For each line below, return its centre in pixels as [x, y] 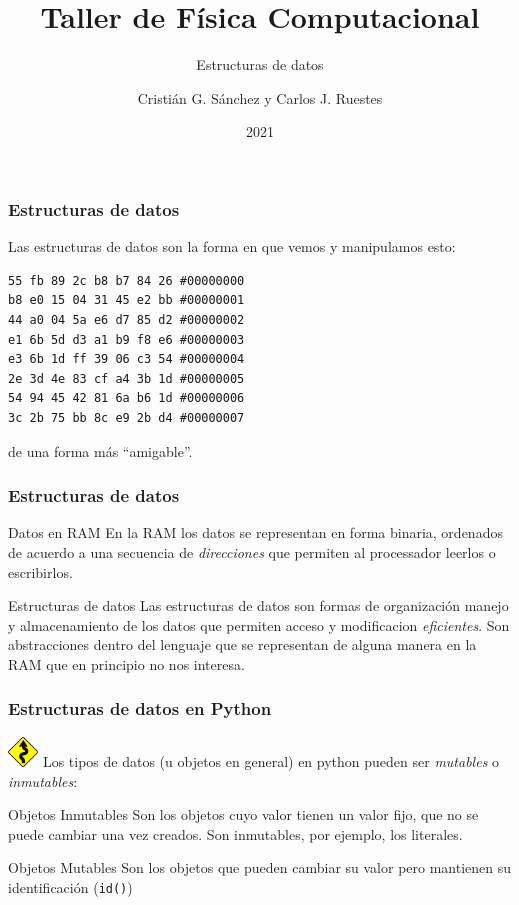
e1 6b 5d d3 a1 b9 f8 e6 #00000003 [126, 339]
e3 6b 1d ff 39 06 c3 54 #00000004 [126, 359]
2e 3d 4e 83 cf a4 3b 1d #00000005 [126, 378]
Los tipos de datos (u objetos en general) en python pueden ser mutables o [271, 760]
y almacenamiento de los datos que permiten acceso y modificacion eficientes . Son [259, 624]
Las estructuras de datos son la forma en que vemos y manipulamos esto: [232, 246]
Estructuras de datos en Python [140, 708]
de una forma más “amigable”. [100, 450]
